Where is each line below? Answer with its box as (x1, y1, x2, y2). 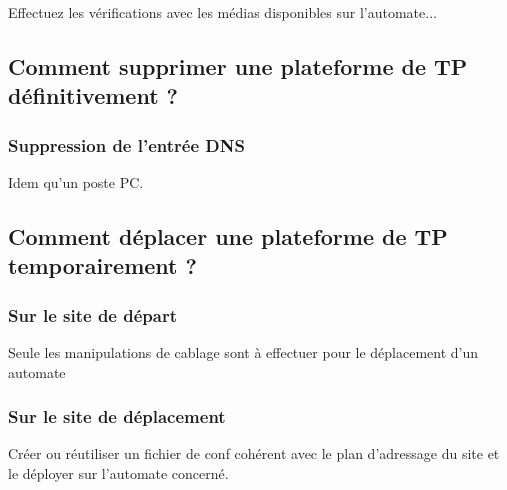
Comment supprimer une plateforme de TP (8, 50, 468, 81)
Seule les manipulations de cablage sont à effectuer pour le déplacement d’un (8, 341, 479, 362)
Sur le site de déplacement (8, 404, 226, 429)
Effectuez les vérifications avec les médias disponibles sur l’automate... (8, 2, 437, 22)
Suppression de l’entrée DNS (8, 132, 245, 157)
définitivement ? (8, 80, 179, 111)
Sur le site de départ (8, 302, 177, 327)
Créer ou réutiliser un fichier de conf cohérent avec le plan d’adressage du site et (8, 443, 500, 464)
